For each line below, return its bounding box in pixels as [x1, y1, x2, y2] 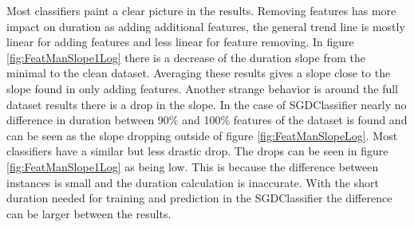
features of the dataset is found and [233, 112, 408, 128]
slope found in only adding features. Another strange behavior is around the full [6, 80, 398, 96]
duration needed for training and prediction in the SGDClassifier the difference [6, 190, 392, 206]
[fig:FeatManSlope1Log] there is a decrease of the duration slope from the [6, 49, 365, 65]
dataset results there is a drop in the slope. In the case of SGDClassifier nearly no [6, 96, 407, 112]
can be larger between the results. [6, 205, 172, 221]
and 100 [182, 112, 221, 128]
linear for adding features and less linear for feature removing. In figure [6, 33, 354, 50]
